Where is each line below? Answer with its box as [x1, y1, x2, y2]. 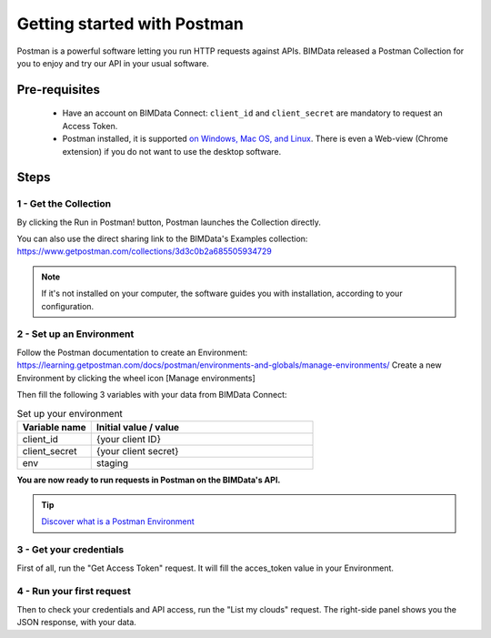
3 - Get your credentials [16, 543, 125, 556]
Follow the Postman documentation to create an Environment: [16, 347, 248, 358]
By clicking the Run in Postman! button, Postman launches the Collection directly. [16, 217, 322, 228]
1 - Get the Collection [16, 197, 112, 210]
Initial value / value [95, 420, 180, 433]
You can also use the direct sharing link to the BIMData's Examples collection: [16, 233, 308, 245]
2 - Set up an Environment [16, 328, 135, 340]
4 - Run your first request [16, 585, 131, 598]
